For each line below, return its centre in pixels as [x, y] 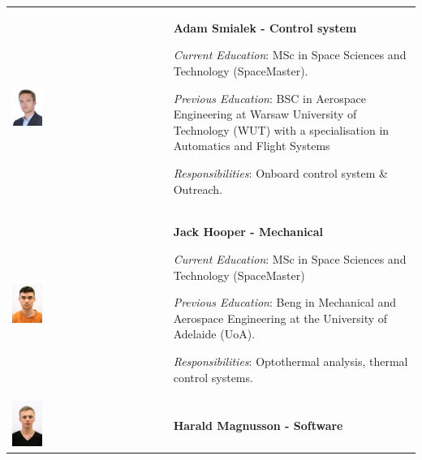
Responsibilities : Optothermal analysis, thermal [291, 361]
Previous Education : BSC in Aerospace [269, 98]
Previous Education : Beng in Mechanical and [285, 302]
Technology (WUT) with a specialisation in [281, 129]
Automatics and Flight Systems [252, 146]
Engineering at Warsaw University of [265, 114]
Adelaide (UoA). [214, 334]
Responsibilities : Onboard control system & [280, 172]
